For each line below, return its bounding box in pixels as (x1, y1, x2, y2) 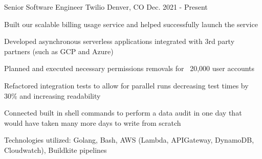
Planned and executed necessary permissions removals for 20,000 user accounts (4, 63, 255, 74)
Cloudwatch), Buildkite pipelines (4, 144, 107, 155)
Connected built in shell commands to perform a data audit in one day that (4, 107, 242, 118)
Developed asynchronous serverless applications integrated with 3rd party (4, 36, 235, 47)
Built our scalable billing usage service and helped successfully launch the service (4, 18, 258, 29)
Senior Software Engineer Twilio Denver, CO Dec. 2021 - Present (4, 2, 208, 12)
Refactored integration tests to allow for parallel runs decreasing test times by (4, 80, 249, 90)
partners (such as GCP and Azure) (4, 46, 114, 56)
